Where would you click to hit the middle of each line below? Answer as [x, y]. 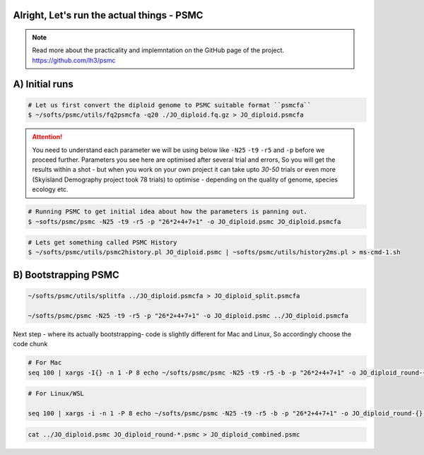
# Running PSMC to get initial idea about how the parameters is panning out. [167, 212]
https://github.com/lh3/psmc [74, 60]
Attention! [47, 137]
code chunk [30, 344]
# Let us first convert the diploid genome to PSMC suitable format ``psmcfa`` [170, 105]
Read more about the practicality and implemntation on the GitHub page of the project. [158, 50]
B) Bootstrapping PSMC [66, 274]
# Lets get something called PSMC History [102, 243]
